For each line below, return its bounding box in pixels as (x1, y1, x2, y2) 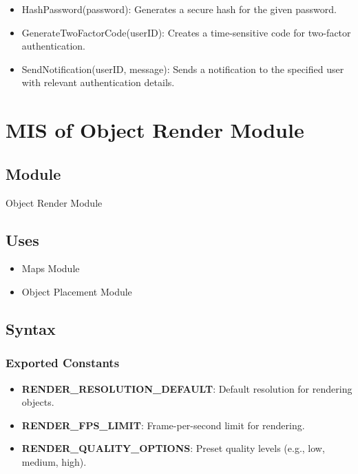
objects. (21, 395, 54, 409)
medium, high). (21, 454, 87, 468)
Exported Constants (6, 354, 120, 371)
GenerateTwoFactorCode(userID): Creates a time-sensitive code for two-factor (21, 25, 351, 39)
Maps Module (21, 261, 80, 276)
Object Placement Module (21, 284, 132, 298)
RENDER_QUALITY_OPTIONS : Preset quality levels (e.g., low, (21, 441, 325, 455)
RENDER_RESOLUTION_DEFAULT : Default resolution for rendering (21, 381, 352, 395)
